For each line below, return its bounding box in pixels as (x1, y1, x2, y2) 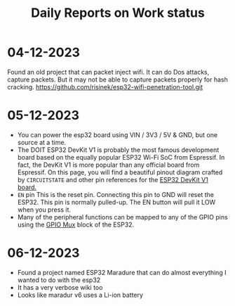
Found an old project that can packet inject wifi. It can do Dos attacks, (7, 68, 210, 76)
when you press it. (17, 205, 72, 214)
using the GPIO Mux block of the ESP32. (17, 220, 135, 229)
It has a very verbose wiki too (17, 283, 103, 291)
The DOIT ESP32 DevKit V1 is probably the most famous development (17, 146, 220, 154)
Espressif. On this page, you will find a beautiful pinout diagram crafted (17, 167, 223, 177)
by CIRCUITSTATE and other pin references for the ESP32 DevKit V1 (17, 175, 208, 184)
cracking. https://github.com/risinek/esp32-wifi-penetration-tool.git (7, 82, 203, 91)
